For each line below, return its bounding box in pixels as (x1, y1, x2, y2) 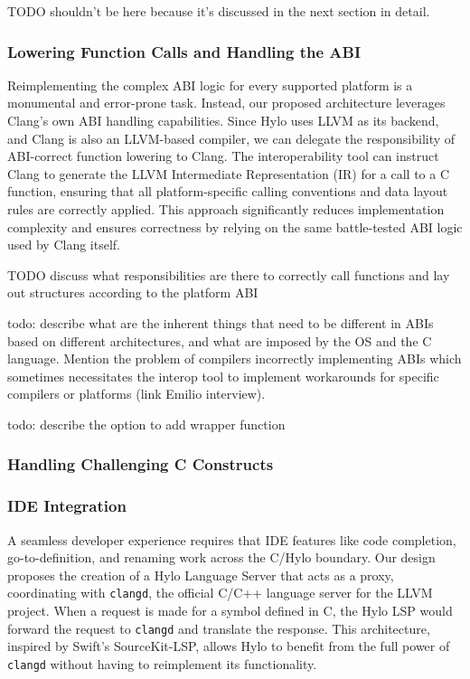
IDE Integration (7, 495, 127, 517)
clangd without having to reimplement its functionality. (7, 654, 317, 673)
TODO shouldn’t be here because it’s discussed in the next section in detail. (7, 2, 430, 20)
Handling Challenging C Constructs (7, 453, 274, 476)
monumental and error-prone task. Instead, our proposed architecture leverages (7, 93, 446, 112)
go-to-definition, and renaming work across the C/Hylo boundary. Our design (7, 548, 436, 567)
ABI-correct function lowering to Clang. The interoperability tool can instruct (7, 146, 439, 165)
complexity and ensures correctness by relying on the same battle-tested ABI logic (7, 217, 463, 236)
